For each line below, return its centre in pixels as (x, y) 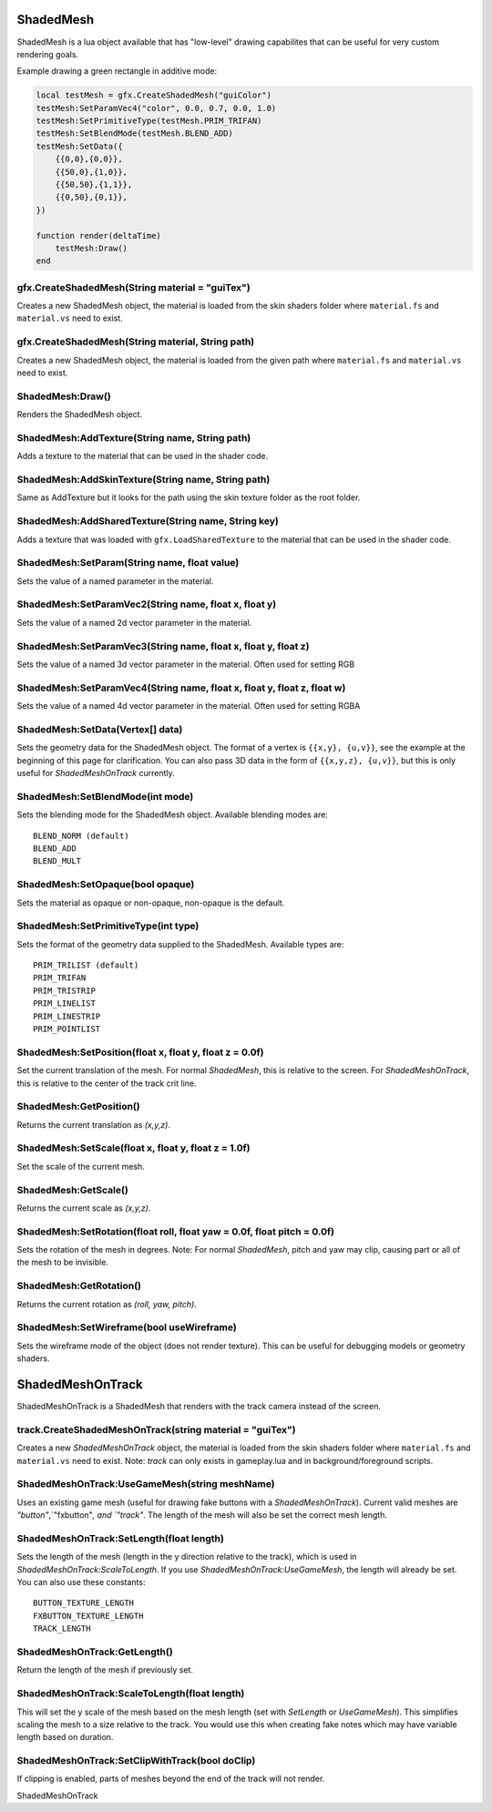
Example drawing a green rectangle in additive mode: (117, 71)
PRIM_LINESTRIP (67, 1016)
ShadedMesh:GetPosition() (78, 1107)
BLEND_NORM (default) (81, 835)
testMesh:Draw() (91, 248)
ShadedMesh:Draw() (64, 396)
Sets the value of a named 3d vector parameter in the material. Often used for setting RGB (186, 664)
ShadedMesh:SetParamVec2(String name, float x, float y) (147, 604)
